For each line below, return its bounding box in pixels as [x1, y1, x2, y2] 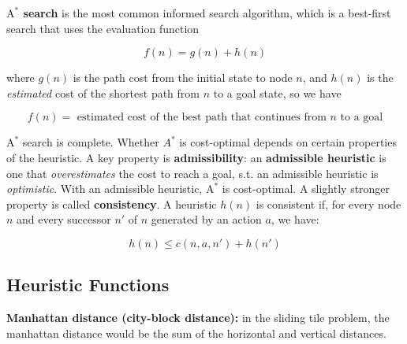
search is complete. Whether [22, 134, 159, 150]
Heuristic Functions [6, 272, 170, 297]
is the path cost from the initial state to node [73, 69, 293, 86]
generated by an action [151, 211, 262, 227]
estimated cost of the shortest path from [6, 84, 200, 101]
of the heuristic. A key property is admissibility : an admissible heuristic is [6, 149, 386, 165]
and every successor [17, 211, 111, 227]
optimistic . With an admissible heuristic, [6, 180, 203, 197]
